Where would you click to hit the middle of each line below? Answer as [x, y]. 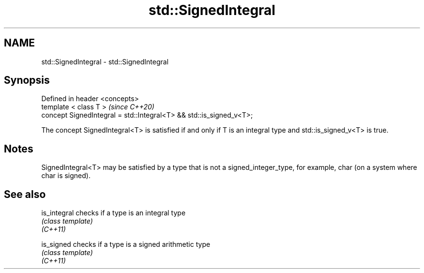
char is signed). [66, 176]
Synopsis [27, 80]
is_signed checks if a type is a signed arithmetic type [126, 244]
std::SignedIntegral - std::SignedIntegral [105, 61]
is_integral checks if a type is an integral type [114, 213]
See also [25, 194]
